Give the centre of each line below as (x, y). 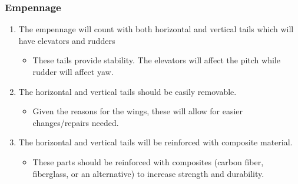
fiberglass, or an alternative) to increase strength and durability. (148, 173)
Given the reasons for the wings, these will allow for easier (138, 111)
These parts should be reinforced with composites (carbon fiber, (148, 161)
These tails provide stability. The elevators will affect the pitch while (156, 60)
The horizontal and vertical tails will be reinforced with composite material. (155, 142)
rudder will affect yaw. (73, 71)
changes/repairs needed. (76, 122)
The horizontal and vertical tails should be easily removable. (128, 91)
